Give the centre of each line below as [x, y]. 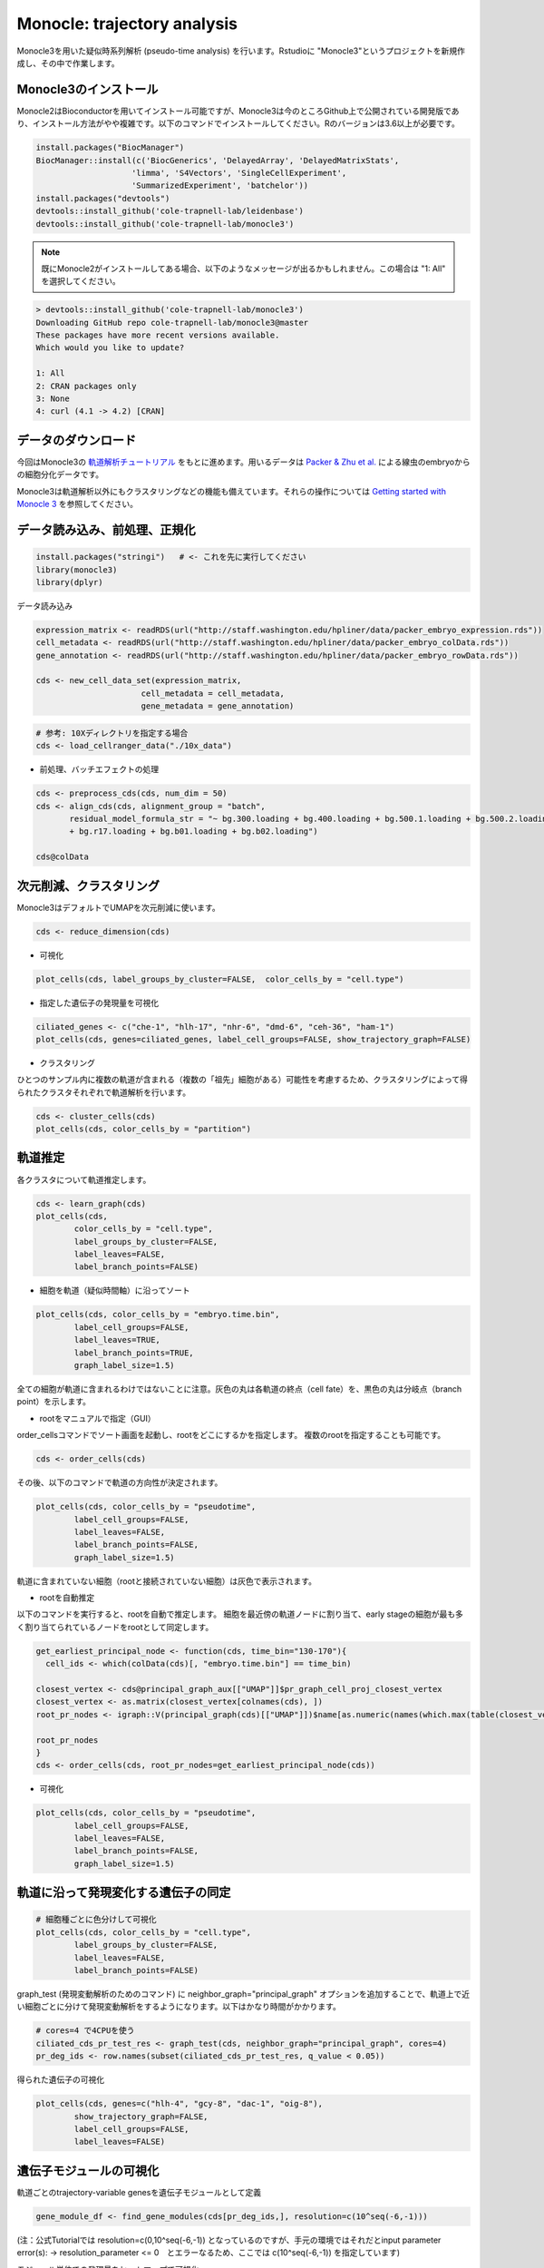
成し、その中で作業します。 [68, 63]
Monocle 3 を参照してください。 [77, 504]
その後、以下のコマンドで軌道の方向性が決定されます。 [120, 1482]
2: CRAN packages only [86, 386]
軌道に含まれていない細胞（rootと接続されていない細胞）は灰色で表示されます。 [167, 1581]
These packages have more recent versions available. [158, 335]
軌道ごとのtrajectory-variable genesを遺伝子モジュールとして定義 [139, 2192]
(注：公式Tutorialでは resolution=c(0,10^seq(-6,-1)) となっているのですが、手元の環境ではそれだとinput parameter [229, 2240]
